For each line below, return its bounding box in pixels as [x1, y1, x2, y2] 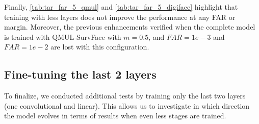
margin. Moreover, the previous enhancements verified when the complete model [4, 21, 255, 32]
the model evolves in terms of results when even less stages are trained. [4, 110, 226, 121]
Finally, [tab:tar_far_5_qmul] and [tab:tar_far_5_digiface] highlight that [4, 2, 238, 12]
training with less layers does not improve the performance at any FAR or [4, 11, 236, 22]
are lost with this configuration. [50, 41, 149, 52]
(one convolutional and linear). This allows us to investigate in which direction [4, 100, 250, 111]
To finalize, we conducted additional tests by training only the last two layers [4, 90, 246, 101]
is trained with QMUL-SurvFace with [4, 31, 121, 42]
